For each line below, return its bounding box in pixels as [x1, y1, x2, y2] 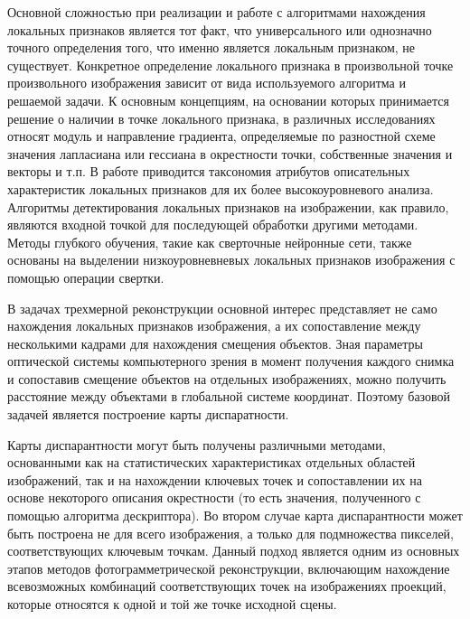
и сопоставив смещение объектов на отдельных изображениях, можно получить [7, 369, 446, 388]
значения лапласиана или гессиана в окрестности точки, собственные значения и [7, 144, 453, 163]
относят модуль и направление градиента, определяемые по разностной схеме [7, 127, 436, 145]
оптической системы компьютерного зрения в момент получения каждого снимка [7, 352, 455, 370]
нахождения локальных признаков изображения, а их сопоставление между [7, 316, 421, 335]
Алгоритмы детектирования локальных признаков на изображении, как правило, [7, 197, 449, 216]
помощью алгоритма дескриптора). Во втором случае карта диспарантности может [7, 506, 463, 525]
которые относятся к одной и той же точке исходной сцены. [7, 595, 337, 613]
